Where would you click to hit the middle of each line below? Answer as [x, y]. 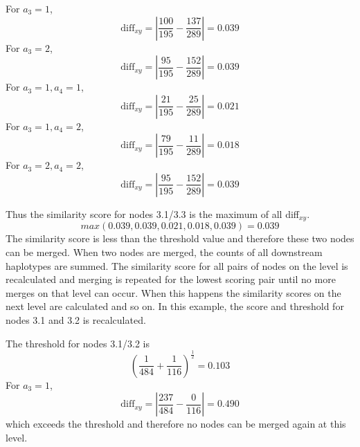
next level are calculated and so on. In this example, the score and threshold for [175, 306]
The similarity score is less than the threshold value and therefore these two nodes [180, 238]
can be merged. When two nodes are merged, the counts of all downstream [164, 252]
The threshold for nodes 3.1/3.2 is [78, 343]
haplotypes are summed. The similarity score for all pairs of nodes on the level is [177, 265]
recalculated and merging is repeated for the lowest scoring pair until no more [171, 279]
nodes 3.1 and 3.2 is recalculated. [76, 319]
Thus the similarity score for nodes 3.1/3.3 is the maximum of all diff [152, 213]
